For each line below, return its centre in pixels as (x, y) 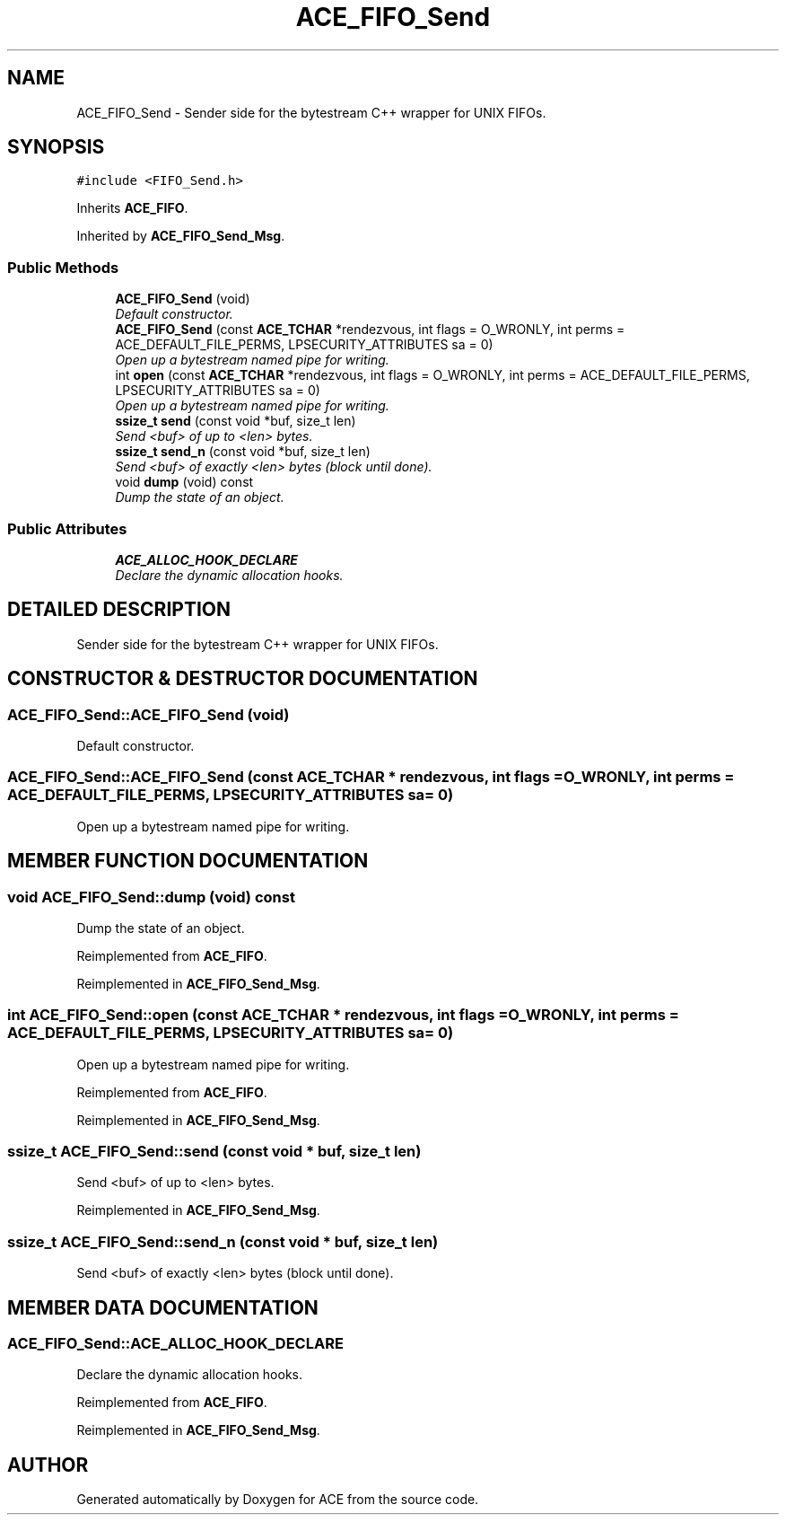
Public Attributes (67, 528)
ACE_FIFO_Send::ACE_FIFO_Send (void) (148, 714)
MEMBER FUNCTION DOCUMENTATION (188, 861)
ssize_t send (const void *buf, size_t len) (236, 421)
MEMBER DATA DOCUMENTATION (163, 1307)
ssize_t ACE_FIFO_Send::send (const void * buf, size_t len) (214, 1152)
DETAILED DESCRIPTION (119, 610)
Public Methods (63, 267)
